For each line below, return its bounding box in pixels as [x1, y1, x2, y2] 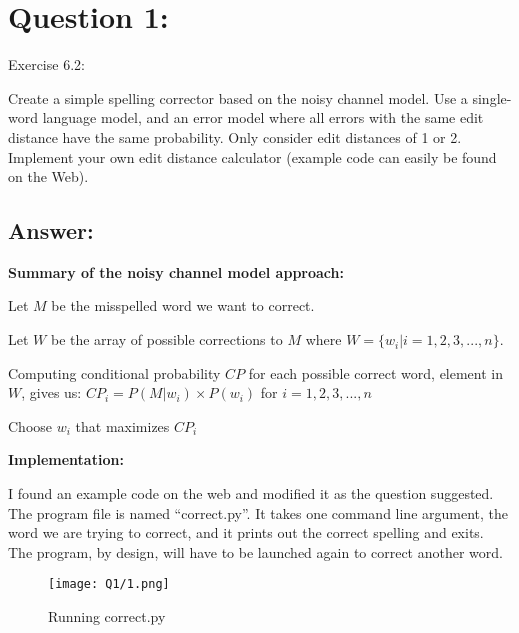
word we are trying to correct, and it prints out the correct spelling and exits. [8, 522, 484, 543]
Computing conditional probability [8, 362, 221, 383]
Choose [8, 415, 53, 436]
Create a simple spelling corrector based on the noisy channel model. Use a [8, 87, 468, 108]
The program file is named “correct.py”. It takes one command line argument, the [8, 502, 509, 523]
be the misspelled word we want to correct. [51, 295, 315, 316]
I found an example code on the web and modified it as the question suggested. [8, 483, 494, 504]
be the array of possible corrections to [50, 329, 283, 350]
